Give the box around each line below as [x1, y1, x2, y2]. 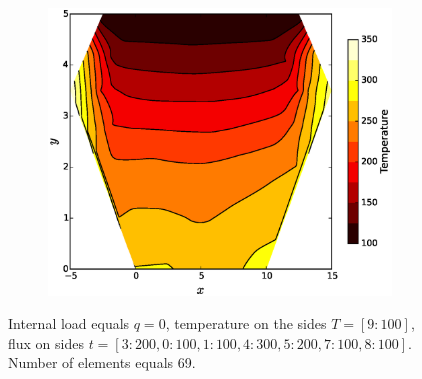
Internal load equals [8, 313, 130, 334]
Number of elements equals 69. [8, 352, 196, 373]
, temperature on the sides [165, 313, 327, 334]
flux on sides [8, 332, 84, 353]
